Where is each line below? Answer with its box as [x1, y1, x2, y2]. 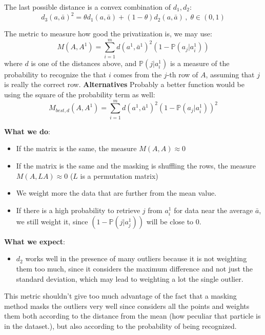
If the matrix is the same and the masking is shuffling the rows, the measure [16, 160, 256, 171]
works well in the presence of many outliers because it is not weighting [25, 253, 247, 264]
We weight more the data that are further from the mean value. [16, 187, 217, 198]
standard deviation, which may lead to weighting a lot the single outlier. [16, 273, 243, 284]
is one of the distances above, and [31, 57, 137, 68]
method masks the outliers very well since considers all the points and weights [4, 300, 250, 311]
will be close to [146, 216, 194, 226]
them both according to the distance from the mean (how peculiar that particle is [4, 310, 261, 321]
